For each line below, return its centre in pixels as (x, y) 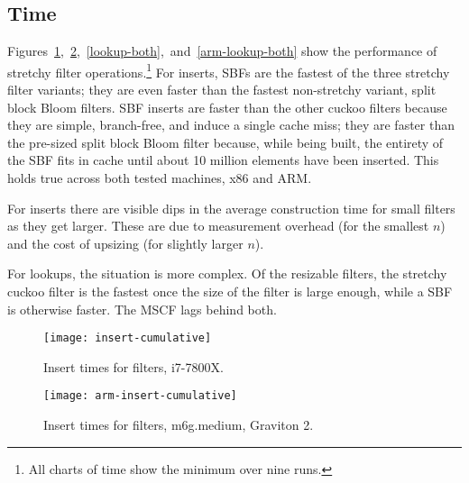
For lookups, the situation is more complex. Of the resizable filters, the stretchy (227, 273)
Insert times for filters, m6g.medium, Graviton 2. (179, 425)
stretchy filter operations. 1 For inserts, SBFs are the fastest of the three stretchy (229, 70)
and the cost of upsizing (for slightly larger (125, 243)
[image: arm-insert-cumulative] (140, 396)
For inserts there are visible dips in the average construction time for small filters (231, 208)
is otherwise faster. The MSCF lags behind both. (142, 309)
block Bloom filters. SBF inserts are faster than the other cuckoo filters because (227, 107)
